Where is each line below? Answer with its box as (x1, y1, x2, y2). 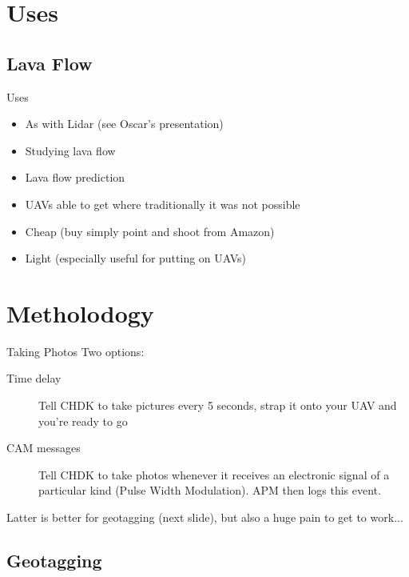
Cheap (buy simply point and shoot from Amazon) (25, 222, 275, 239)
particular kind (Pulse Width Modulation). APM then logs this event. (38, 482, 381, 499)
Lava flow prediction (25, 169, 125, 186)
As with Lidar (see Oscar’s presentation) (25, 115, 224, 132)
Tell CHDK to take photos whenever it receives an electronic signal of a (38, 466, 390, 483)
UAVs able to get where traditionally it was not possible (25, 195, 300, 212)
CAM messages (6, 439, 81, 456)
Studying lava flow (25, 142, 116, 158)
